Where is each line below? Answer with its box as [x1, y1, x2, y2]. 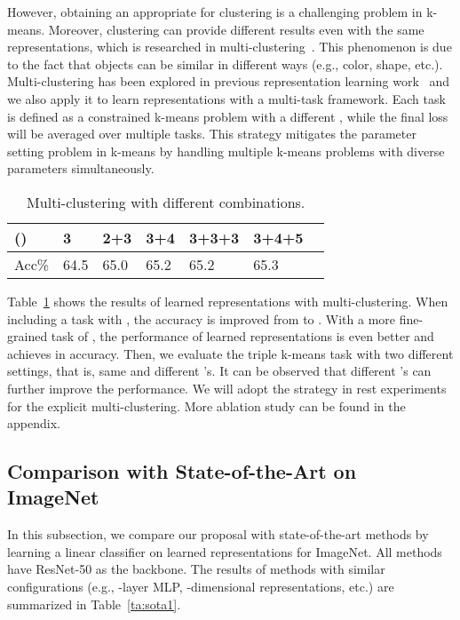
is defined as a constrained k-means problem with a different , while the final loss [7, 107, 448, 125]
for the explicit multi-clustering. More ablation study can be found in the [7, 396, 406, 415]
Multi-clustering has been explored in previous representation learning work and [7, 72, 450, 91]
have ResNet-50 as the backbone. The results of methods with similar [7, 560, 385, 578]
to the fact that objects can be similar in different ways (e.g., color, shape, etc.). [7, 54, 443, 73]
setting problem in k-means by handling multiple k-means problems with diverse [7, 141, 445, 160]
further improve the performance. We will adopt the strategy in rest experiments [7, 378, 447, 397]
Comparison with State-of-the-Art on [7, 457, 357, 485]
